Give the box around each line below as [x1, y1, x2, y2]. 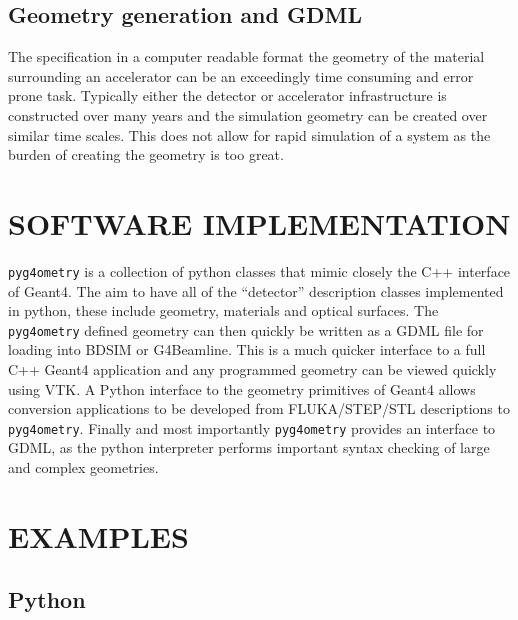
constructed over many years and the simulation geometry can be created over [8, 104, 488, 125]
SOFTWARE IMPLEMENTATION [8, 202, 511, 243]
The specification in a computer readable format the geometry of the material [8, 46, 485, 67]
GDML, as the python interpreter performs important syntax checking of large [8, 437, 490, 458]
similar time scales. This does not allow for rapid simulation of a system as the [8, 124, 491, 145]
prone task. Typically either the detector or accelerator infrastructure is [8, 85, 447, 106]
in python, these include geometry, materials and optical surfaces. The [8, 300, 439, 321]
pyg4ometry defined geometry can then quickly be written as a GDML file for [8, 319, 484, 340]
